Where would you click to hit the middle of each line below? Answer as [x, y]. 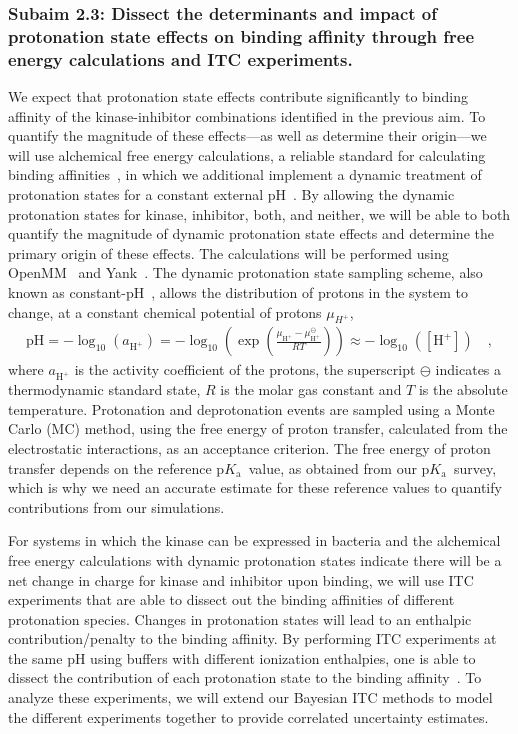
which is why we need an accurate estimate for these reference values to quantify [255, 487]
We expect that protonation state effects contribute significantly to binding [238, 96]
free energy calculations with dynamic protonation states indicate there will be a [255, 559]
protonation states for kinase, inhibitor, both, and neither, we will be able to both [259, 213]
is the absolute [463, 389]
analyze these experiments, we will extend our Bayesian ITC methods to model [250, 697]
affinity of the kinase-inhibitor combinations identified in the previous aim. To [247, 115]
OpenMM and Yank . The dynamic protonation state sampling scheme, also [245, 272]
